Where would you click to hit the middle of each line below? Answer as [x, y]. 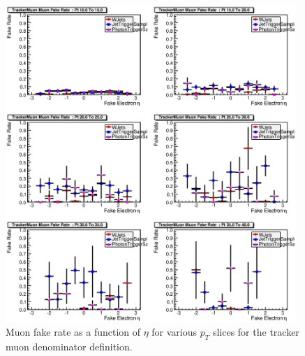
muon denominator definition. [69, 347]
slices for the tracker [256, 332]
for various [174, 332]
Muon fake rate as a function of [73, 332]
